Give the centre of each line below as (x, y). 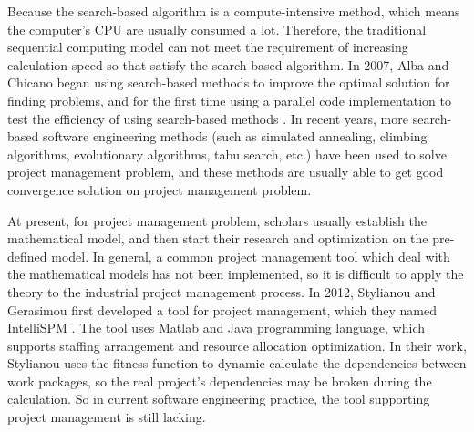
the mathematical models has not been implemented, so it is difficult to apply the (236, 274)
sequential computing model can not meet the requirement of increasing (208, 47)
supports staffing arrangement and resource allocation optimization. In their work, (237, 345)
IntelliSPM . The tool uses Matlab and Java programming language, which (216, 328)
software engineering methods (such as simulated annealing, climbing (235, 136)
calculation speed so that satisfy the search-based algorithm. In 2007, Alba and (228, 64)
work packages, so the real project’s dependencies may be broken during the (220, 381)
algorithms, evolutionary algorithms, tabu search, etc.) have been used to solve (227, 154)
